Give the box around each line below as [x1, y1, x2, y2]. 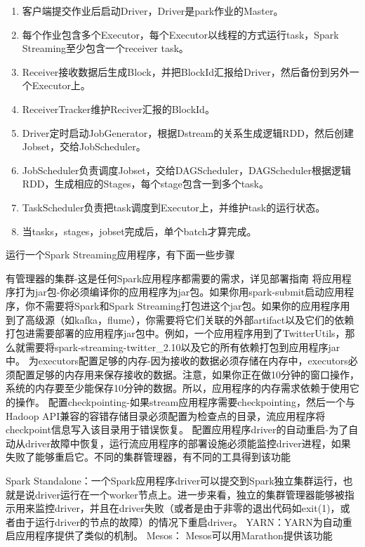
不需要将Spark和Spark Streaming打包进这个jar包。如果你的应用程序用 [34, 298, 350, 312]
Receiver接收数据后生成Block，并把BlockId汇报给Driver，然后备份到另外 [22, 64, 350, 79]
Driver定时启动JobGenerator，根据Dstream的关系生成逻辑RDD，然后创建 [22, 125, 354, 140]
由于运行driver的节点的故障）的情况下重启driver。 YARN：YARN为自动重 [15, 514, 352, 529]
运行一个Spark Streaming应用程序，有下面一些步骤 [6, 247, 235, 262]
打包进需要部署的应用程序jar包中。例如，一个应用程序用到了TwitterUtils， [6, 326, 345, 341]
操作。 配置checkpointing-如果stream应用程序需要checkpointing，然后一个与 [15, 395, 355, 409]
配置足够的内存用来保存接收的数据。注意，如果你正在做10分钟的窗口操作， [15, 367, 359, 381]
